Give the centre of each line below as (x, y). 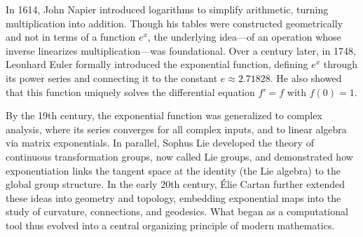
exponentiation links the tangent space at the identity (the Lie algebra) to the (173, 170)
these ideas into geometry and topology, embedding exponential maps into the (173, 197)
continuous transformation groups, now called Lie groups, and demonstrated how (179, 156)
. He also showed (306, 77)
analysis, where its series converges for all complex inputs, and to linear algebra (176, 129)
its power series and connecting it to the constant (112, 77)
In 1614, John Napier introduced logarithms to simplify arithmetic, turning (167, 9)
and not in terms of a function (71, 37)
